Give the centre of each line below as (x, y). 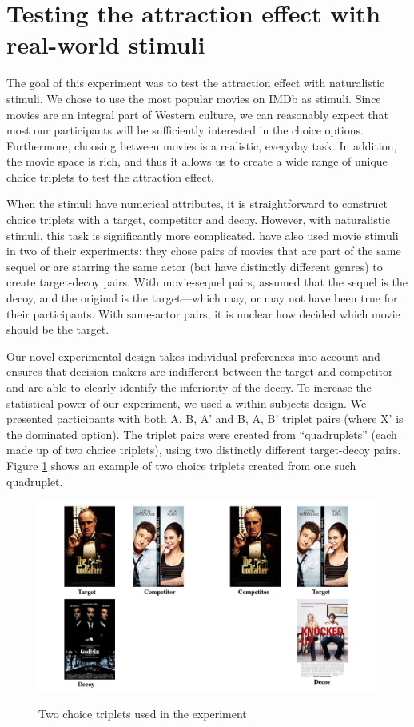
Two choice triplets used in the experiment (143, 714)
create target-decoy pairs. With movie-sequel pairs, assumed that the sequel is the (207, 282)
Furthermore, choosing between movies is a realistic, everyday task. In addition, (202, 145)
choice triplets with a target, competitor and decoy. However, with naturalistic (199, 220)
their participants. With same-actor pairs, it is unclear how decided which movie (203, 313)
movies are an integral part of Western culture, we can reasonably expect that (198, 114)
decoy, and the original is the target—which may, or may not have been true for (202, 298)
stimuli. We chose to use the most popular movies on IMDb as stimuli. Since (194, 98)
